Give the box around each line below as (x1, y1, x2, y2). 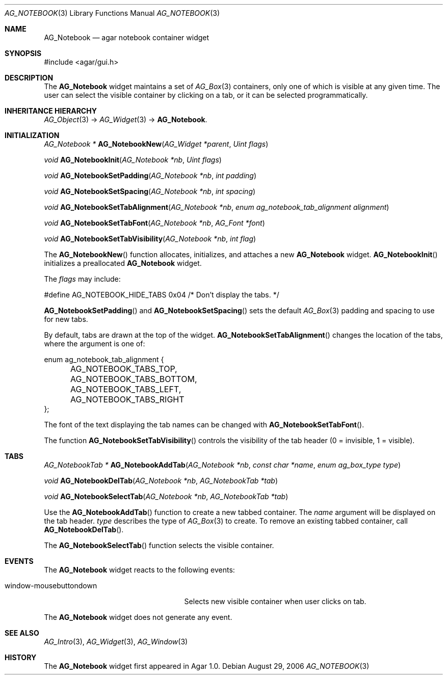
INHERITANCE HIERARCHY (5, 106, 97, 115)
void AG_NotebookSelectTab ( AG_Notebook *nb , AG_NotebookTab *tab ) (44, 492, 288, 501)
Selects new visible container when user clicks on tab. (184, 597, 366, 606)
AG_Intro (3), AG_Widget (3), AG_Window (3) (44, 637, 188, 646)
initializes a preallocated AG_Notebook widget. (44, 259, 202, 267)
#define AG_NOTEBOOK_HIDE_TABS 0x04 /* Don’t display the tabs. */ (44, 290, 279, 299)
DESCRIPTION (5, 73, 54, 82)
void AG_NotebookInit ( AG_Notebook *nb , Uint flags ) (44, 155, 222, 164)
